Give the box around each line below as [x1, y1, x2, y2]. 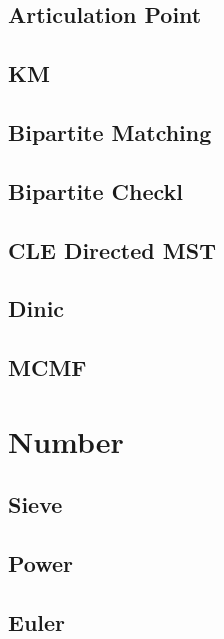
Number [8, 420, 124, 461]
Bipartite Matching [8, 116, 212, 147]
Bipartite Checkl [8, 175, 184, 206]
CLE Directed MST [8, 234, 216, 265]
